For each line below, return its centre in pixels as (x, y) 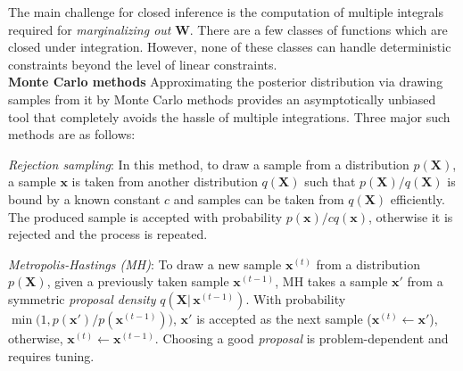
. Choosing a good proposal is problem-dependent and (302, 338)
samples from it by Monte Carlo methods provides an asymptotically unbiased (222, 99)
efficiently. (418, 198)
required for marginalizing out (90, 29)
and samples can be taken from (259, 198)
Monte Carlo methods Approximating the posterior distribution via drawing (226, 82)
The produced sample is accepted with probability (145, 216)
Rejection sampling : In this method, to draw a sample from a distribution (209, 164)
